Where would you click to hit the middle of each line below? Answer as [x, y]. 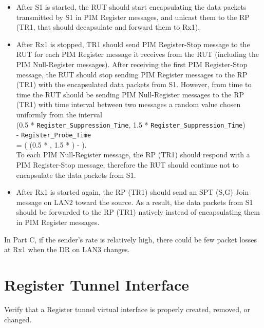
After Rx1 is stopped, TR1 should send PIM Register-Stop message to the [133, 44]
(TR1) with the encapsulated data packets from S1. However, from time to [134, 84]
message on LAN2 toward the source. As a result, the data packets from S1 [135, 202]
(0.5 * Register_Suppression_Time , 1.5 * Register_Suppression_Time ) [131, 124]
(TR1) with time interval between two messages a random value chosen [128, 104]
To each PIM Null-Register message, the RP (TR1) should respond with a [133, 155]
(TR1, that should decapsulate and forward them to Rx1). [108, 27]
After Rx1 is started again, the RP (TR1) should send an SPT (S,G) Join [133, 192]
